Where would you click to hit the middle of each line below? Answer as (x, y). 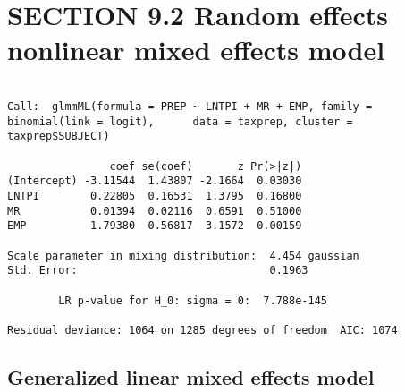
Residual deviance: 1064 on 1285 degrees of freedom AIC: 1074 (202, 330)
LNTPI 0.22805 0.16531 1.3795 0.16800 (155, 196)
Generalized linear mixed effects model (191, 376)
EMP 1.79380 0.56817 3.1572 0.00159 (155, 226)
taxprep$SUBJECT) (59, 136)
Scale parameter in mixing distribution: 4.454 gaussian (183, 256)
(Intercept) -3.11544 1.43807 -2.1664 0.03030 (155, 181)
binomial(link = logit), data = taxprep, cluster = (180, 121)
